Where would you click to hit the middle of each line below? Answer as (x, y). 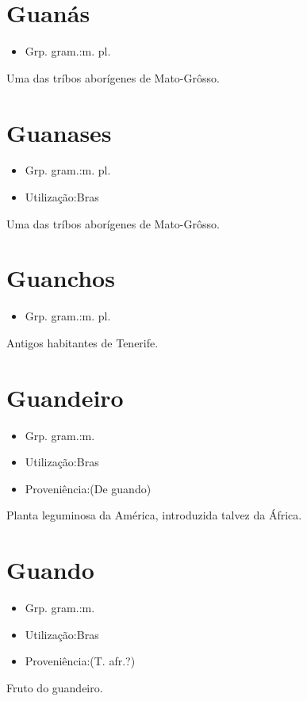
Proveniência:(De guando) (88, 488)
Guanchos (61, 278)
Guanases (59, 132)
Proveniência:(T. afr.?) (80, 661)
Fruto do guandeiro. (55, 687)
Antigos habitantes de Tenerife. (83, 342)
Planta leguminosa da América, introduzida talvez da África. (154, 515)
